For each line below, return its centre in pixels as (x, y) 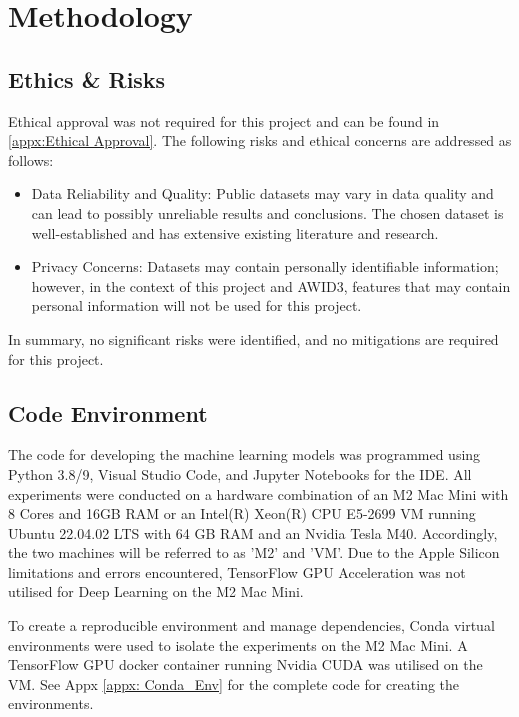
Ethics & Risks (87, 78)
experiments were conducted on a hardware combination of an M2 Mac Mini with (258, 493)
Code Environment (108, 412)
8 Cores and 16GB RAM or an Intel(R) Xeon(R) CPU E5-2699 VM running (242, 513)
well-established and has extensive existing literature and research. (235, 232)
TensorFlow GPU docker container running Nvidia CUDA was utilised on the (245, 664)
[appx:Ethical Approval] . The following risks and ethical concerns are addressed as (260, 140)
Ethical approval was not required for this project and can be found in (224, 120)
